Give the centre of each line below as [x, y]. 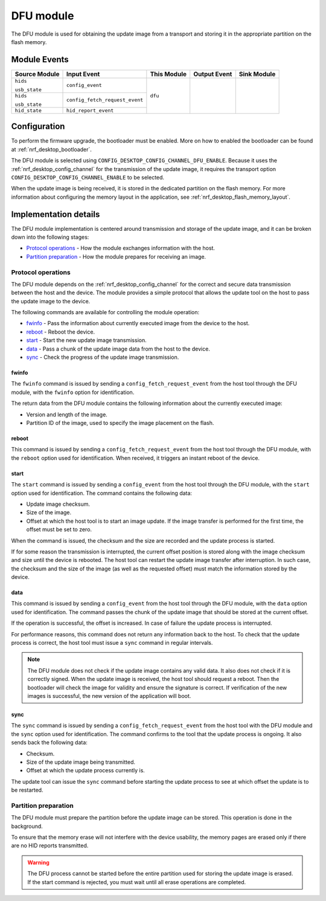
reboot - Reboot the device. [61, 332]
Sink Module [257, 74]
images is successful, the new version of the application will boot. [109, 696]
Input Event [83, 74]
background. [27, 826]
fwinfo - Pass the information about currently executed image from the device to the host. [138, 323]
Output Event [213, 74]
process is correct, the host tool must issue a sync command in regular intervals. [112, 643]
